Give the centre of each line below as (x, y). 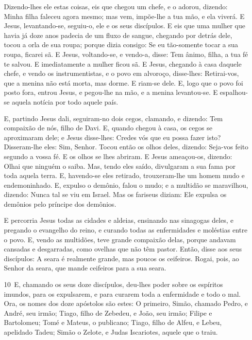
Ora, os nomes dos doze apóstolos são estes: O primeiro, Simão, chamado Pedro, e (126, 303)
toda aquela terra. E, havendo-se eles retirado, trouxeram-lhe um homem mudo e (124, 175)
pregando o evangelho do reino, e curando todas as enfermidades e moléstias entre (126, 230)
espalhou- (234, 92)
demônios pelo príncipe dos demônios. (60, 204)
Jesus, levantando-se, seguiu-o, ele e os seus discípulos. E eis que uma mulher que (125, 26)
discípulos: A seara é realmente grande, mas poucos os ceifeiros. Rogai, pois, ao (122, 258)
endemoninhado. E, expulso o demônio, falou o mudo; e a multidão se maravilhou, (126, 185)
